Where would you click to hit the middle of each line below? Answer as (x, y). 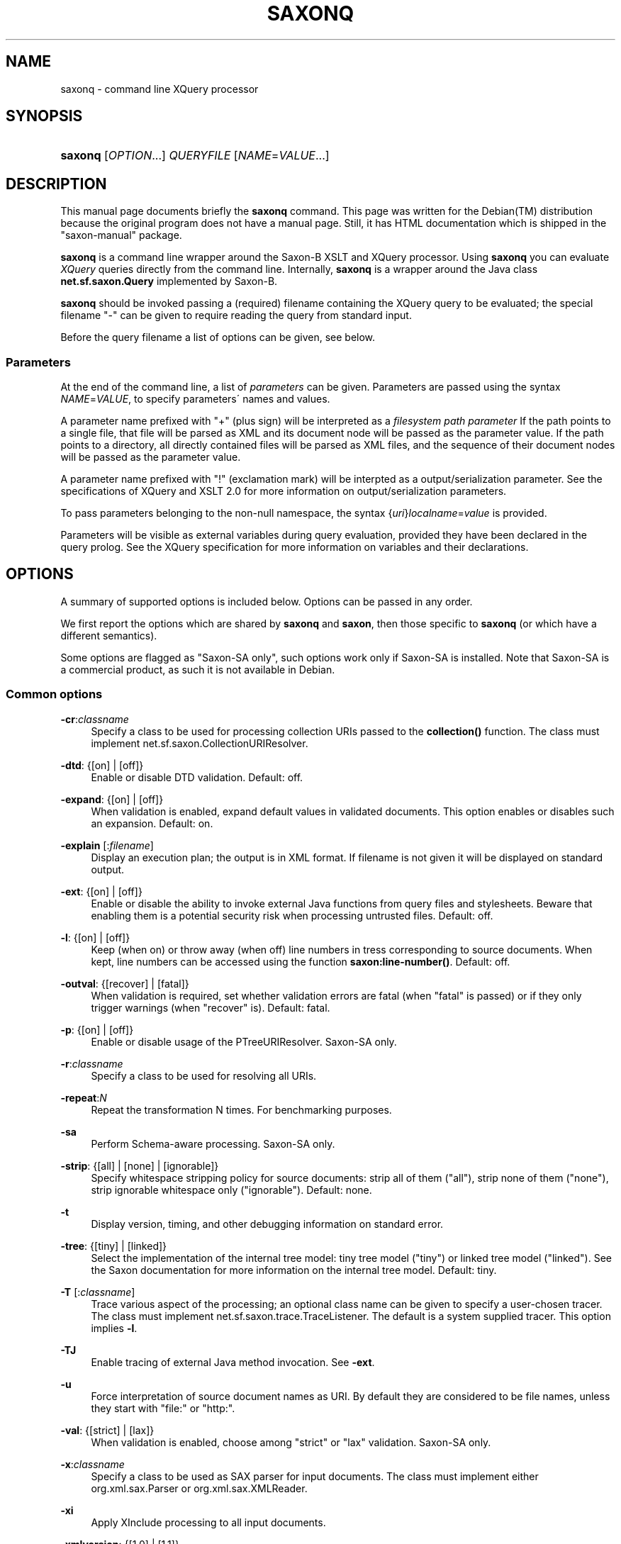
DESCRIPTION (56, 184)
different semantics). (109, 635)
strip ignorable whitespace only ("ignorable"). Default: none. (231, 1190)
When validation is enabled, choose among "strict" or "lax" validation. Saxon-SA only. (291, 1442)
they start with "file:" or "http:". (163, 1408)
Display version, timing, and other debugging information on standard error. (267, 1224)
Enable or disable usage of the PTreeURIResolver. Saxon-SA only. (244, 1041)
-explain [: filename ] (107, 845)
